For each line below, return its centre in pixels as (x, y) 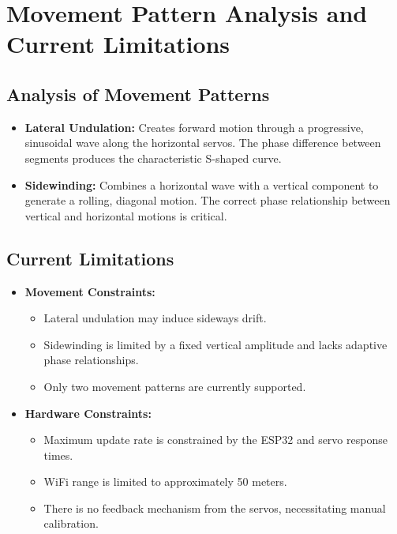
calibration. (71, 523)
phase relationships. (91, 360)
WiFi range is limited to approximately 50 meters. (165, 481)
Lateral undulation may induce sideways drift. (155, 318)
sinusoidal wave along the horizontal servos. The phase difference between (203, 143)
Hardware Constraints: (88, 413)
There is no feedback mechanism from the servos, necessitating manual (215, 508)
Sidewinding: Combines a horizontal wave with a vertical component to (202, 184)
